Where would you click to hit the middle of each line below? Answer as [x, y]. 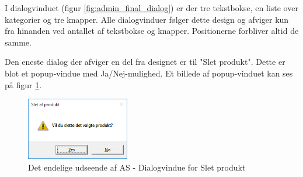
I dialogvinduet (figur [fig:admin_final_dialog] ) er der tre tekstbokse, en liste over [151, 8]
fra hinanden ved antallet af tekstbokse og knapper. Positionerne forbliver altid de [152, 31]
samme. [18, 42]
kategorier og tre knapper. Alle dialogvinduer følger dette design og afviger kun [147, 19]
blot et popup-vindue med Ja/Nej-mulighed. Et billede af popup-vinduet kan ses [149, 73]
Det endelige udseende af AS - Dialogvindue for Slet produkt [137, 167]
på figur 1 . [23, 84]
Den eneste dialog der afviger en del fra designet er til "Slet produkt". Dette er [145, 62]
